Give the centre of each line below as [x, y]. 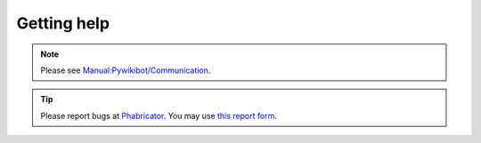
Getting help [63, 23]
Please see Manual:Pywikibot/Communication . [126, 70]
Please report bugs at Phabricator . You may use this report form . [159, 115]
